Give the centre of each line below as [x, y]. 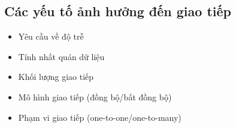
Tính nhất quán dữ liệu [61, 56]
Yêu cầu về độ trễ [51, 36]
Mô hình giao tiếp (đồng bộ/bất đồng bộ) [95, 96]
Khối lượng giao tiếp [56, 77]
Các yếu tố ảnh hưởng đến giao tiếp [118, 11]
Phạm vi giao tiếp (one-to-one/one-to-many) [100, 117]
